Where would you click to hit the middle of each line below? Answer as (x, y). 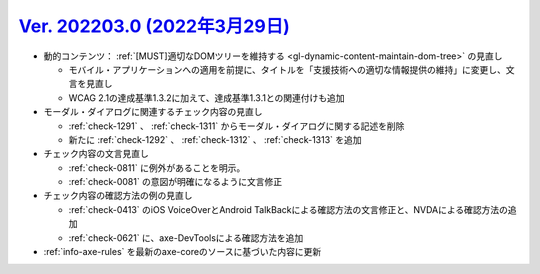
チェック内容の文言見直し (96, 154)
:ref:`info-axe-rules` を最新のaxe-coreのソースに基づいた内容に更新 (182, 252)
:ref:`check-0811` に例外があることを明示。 (157, 167)
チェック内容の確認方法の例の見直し (118, 196)
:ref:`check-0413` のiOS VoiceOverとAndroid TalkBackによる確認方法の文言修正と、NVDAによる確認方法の (288, 209)
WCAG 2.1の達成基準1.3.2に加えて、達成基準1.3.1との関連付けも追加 (206, 97)
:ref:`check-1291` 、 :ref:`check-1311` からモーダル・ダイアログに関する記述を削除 (236, 126)
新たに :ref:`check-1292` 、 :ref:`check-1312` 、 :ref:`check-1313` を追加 (215, 139)
